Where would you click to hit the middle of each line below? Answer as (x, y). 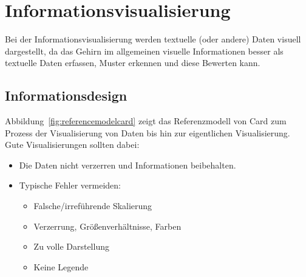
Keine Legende (61, 266)
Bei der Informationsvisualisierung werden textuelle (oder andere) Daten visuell (153, 39)
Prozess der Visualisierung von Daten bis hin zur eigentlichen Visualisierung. (148, 132)
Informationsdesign (66, 95)
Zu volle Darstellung (71, 246)
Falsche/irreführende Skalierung (93, 206)
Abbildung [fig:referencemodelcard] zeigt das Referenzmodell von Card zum (146, 121)
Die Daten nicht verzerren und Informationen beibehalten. (127, 165)
